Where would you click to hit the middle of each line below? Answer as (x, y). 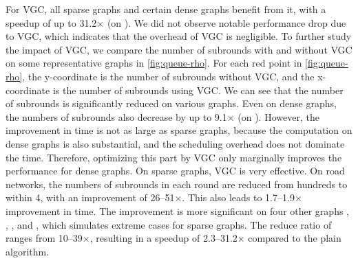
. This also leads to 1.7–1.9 (238, 197)
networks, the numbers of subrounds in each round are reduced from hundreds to (177, 184)
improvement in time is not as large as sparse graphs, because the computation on (179, 130)
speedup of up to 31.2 (51, 22)
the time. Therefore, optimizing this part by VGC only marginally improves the (174, 157)
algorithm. (28, 251)
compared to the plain (295, 238)
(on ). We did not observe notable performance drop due (227, 22)
